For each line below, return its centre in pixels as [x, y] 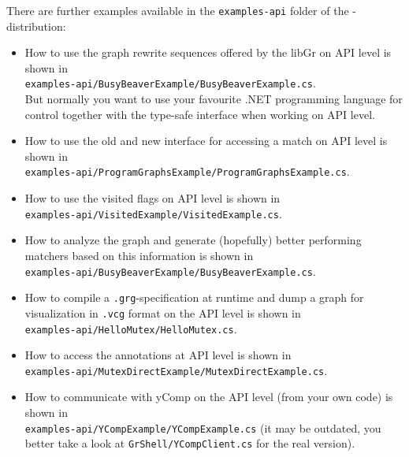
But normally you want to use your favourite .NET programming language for [214, 99]
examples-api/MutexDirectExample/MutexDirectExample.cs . [176, 370]
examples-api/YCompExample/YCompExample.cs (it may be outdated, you [203, 427]
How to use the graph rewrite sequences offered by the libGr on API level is [208, 52]
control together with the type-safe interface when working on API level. [200, 114]
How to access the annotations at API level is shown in [158, 355]
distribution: [36, 26]
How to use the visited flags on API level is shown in [152, 198]
